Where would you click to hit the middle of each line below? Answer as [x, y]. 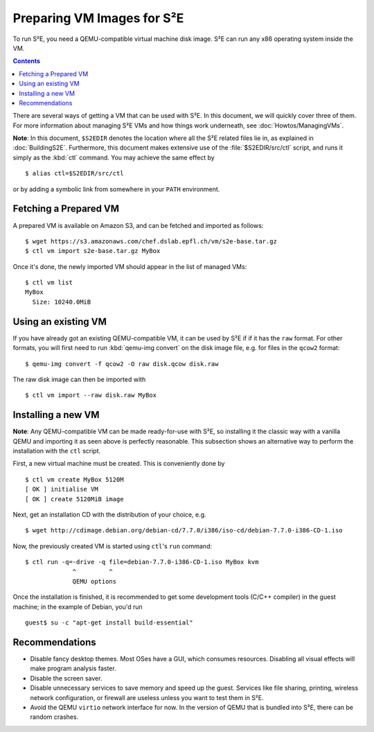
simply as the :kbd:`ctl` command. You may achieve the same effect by [114, 157]
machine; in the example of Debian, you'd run [78, 607]
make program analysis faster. [73, 668]
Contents [27, 61]
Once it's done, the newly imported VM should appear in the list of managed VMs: [130, 266]
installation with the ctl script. [56, 451]
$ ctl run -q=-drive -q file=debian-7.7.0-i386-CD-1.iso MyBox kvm [142, 562]
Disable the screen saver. [66, 678]
